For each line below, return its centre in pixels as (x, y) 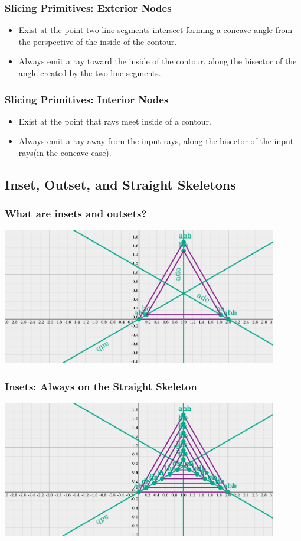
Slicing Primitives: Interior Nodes (87, 99)
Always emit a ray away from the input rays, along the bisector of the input (156, 141)
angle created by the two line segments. (90, 73)
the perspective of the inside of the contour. (98, 41)
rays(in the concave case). (65, 152)
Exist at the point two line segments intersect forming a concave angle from (156, 30)
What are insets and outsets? (76, 214)
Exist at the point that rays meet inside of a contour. (115, 121)
